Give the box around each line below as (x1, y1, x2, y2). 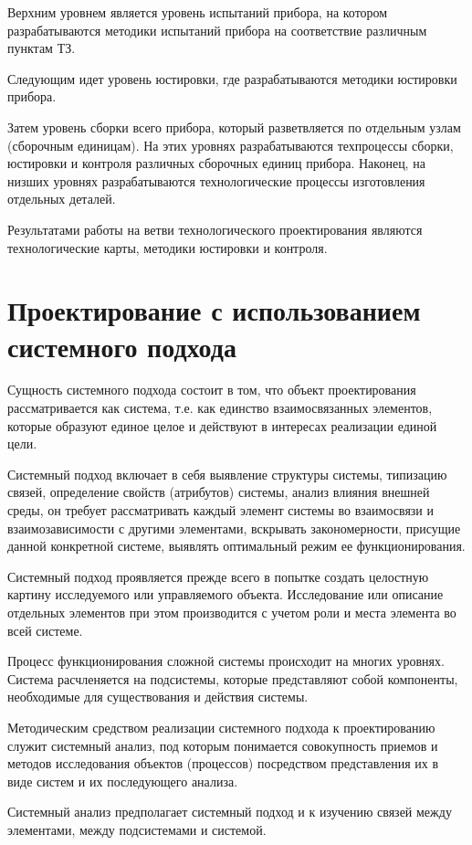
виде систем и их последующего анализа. (7, 771, 238, 790)
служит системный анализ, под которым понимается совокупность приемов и (7, 735, 438, 755)
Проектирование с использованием (7, 291, 421, 329)
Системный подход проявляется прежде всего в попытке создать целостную (7, 566, 429, 586)
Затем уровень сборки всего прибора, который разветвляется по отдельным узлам (7, 117, 461, 136)
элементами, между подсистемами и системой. (7, 819, 267, 839)
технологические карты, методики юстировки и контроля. (7, 238, 328, 257)
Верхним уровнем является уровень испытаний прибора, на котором (7, 3, 388, 21)
